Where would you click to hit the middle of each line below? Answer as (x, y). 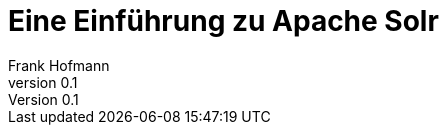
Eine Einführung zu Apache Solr (223, 21)
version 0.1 (43, 82)
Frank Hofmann (59, 65)
